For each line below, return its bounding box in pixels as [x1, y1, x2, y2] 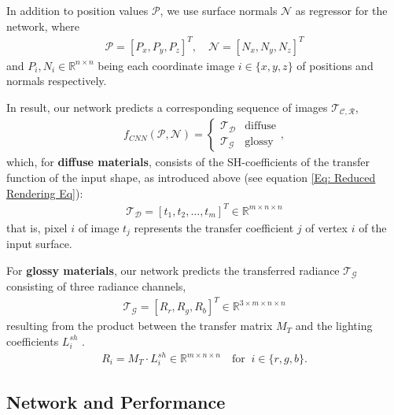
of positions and [296, 57, 374, 73]
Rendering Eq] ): [6, 184, 83, 201]
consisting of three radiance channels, [6, 278, 186, 295]
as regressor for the [295, 2, 388, 18]
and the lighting [295, 317, 373, 334]
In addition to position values [6, 2, 149, 18]
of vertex [305, 219, 348, 235]
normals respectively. [6, 72, 107, 89]
